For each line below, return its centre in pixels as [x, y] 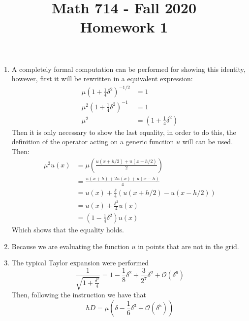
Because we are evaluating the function [70, 246]
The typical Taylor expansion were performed [80, 263]
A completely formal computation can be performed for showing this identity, [128, 69]
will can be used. [208, 142]
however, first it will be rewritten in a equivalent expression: [102, 79]
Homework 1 [124, 27]
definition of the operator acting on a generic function [93, 142]
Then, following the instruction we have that [79, 295]
